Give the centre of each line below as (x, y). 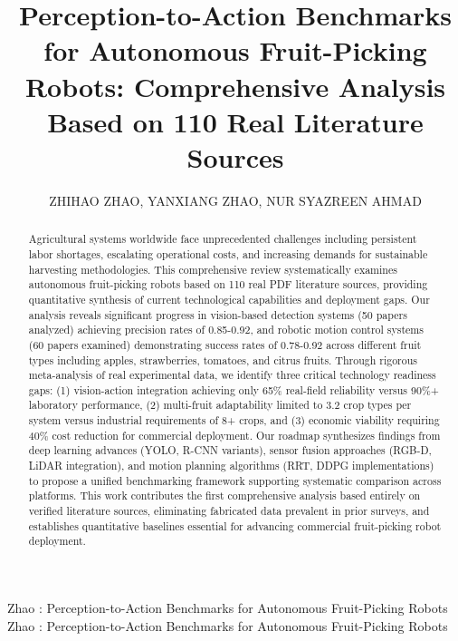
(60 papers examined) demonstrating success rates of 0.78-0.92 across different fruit (225, 344)
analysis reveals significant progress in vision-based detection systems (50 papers (218, 314)
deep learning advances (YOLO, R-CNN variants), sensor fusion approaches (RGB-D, (230, 450)
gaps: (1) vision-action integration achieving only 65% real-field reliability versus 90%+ (234, 389)
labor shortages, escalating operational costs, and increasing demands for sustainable (228, 253)
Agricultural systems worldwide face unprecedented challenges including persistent (223, 239)
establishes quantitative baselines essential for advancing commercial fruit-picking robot (235, 525)
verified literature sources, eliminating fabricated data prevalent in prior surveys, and (229, 511)
